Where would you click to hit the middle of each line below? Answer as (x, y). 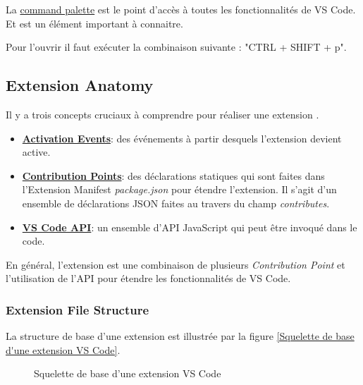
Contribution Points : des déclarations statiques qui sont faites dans (173, 175)
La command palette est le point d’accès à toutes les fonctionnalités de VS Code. (181, 9)
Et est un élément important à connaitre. (94, 23)
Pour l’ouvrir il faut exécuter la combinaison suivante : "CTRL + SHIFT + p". (176, 47)
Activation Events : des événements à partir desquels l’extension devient (182, 138)
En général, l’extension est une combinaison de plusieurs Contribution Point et (176, 264)
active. (36, 152)
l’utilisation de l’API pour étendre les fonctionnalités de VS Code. (148, 278)
